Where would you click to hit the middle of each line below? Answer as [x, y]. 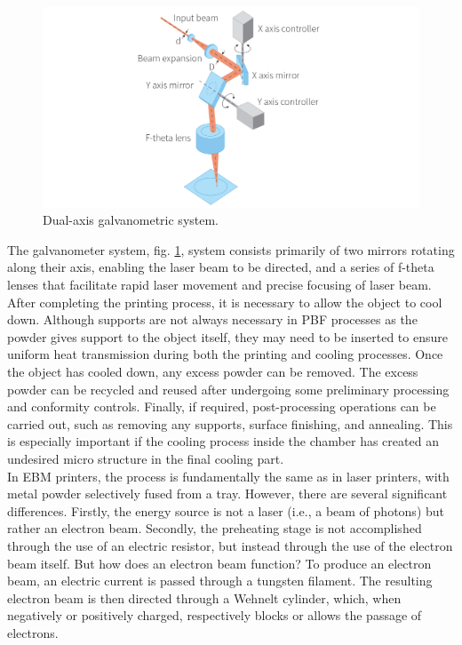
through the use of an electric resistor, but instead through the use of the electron [230, 545]
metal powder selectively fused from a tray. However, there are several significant [227, 494]
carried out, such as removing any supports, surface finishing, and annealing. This [230, 423]
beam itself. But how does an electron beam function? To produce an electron [219, 563]
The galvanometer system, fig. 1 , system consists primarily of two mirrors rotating [231, 249]
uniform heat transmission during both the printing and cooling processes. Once [225, 354]
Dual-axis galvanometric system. [131, 220]
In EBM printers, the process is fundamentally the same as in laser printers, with [228, 476]
